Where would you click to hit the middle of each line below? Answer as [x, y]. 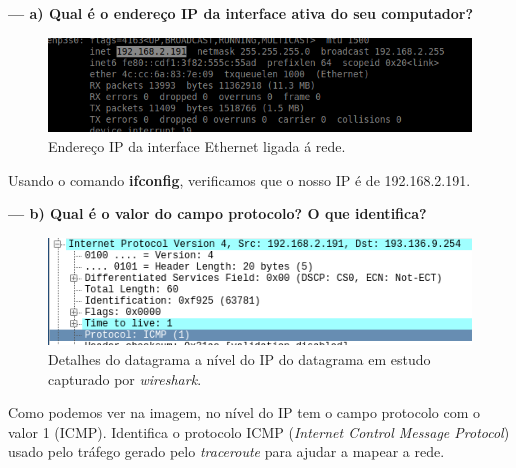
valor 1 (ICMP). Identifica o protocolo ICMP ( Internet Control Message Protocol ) [259, 431]
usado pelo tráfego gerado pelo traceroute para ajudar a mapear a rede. [226, 451]
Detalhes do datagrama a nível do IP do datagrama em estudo [239, 358]
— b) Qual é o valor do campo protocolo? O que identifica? [217, 213]
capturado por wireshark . [125, 378]
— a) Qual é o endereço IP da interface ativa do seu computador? [241, 13]
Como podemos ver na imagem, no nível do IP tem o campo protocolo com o [244, 412]
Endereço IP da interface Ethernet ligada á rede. [197, 145]
